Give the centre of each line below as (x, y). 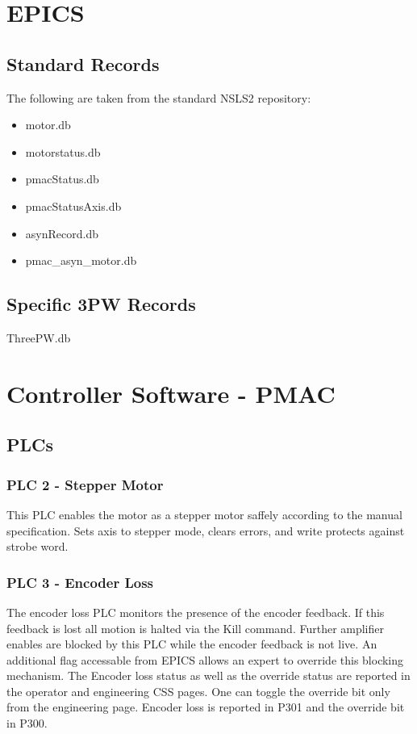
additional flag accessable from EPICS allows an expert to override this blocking (205, 659)
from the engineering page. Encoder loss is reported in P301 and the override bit (206, 707)
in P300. (27, 723)
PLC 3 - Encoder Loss (80, 582)
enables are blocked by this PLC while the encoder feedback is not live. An (192, 644)
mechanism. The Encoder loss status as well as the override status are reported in (208, 675)
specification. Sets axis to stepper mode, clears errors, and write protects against (206, 530)
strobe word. (38, 546)
